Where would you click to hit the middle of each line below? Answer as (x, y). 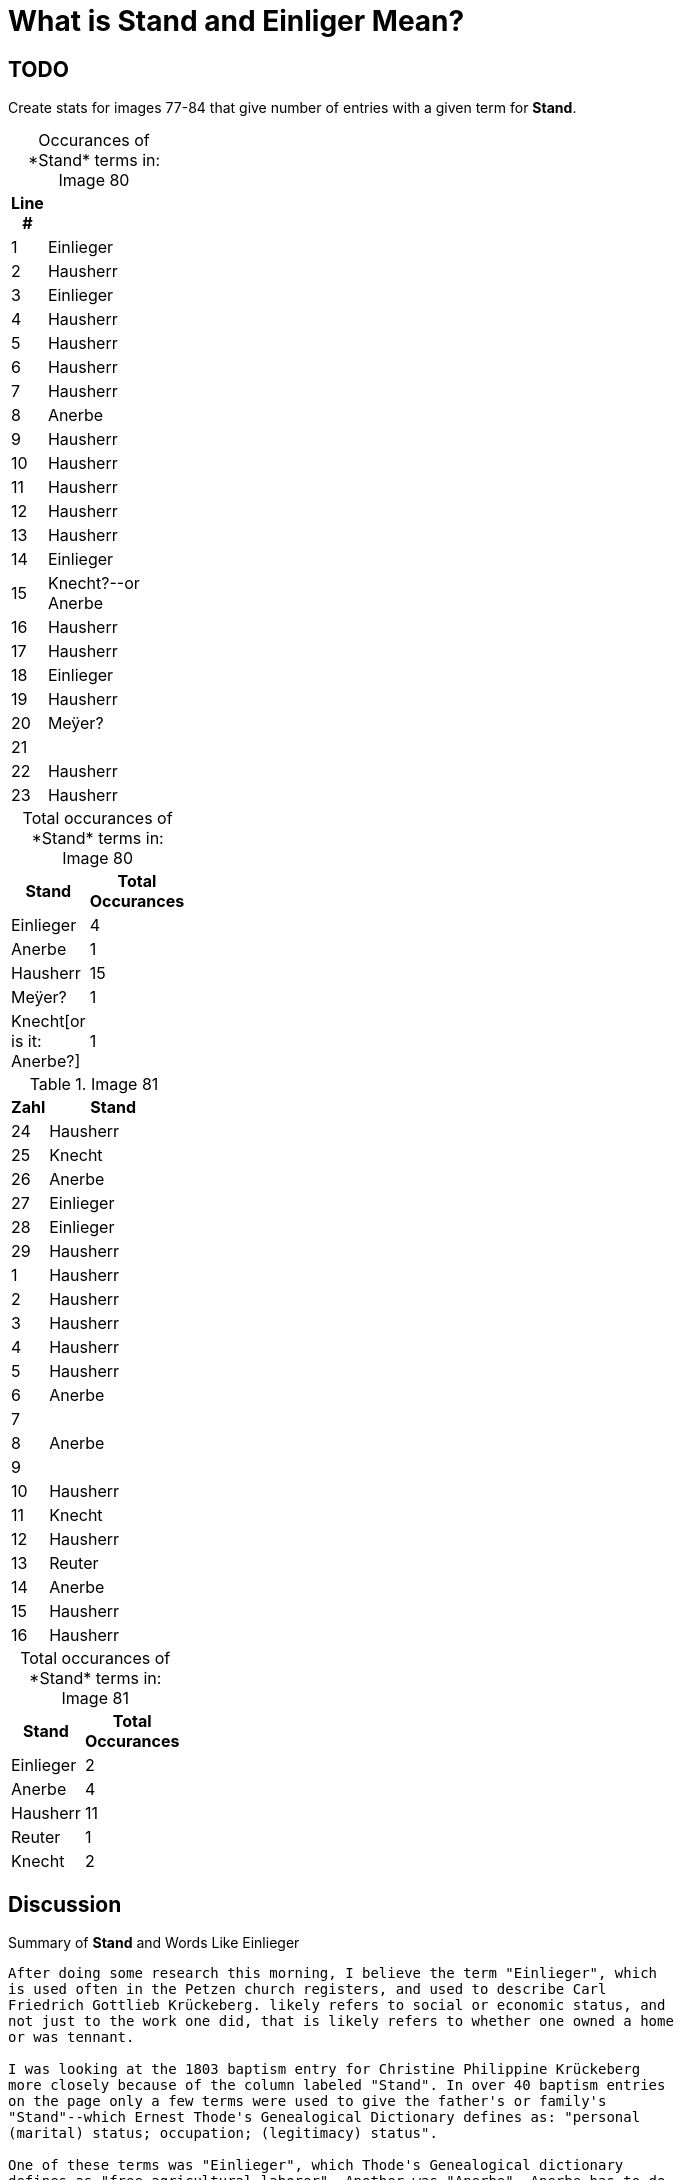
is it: (26, 1041)
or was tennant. (71, 2037)
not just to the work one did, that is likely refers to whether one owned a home (341, 2021)
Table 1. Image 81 (94, 1084)
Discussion (65, 1904)
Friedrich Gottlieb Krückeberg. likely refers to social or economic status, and (337, 2005)
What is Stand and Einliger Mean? (236, 21)
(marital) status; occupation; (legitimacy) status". (223, 2133)
